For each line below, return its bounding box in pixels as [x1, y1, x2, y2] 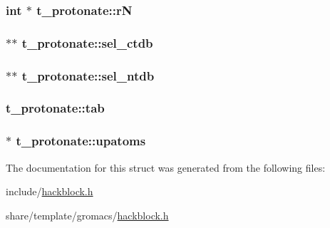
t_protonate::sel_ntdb [21, 66, 155, 84]
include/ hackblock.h [6, 184, 93, 199]
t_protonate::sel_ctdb [21, 33, 153, 51]
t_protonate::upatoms [16, 132, 146, 150]
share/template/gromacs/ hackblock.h [6, 207, 169, 222]
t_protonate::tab [6, 99, 105, 117]
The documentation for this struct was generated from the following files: [6, 160, 326, 175]
